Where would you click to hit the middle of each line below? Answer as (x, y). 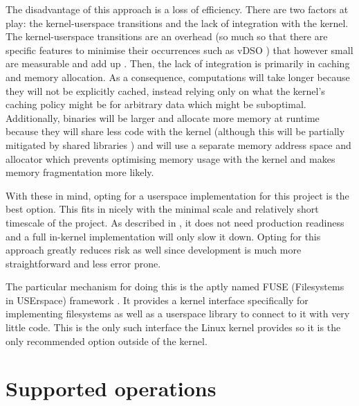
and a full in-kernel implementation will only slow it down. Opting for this (163, 236)
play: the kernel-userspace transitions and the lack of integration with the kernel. (177, 23)
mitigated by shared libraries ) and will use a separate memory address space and (178, 144)
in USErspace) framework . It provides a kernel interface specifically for (157, 300)
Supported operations (111, 388)
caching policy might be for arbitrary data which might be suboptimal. (156, 104)
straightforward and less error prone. (83, 263)
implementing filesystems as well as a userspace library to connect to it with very (178, 314)
